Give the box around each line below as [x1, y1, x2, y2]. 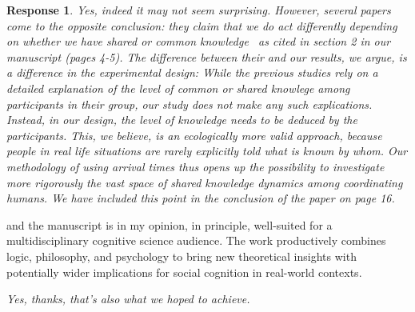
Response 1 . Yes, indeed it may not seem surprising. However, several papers [6, 2, 391, 18]
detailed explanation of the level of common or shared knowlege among [6, 79, 350, 96]
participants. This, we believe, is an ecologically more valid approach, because [6, 126, 382, 143]
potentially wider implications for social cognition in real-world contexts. [6, 263, 362, 280]
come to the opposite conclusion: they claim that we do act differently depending [6, 17, 397, 34]
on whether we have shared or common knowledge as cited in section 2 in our [6, 33, 391, 50]
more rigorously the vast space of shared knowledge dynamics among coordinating [6, 174, 403, 190]
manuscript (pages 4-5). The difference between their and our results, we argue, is [6, 48, 407, 65]
